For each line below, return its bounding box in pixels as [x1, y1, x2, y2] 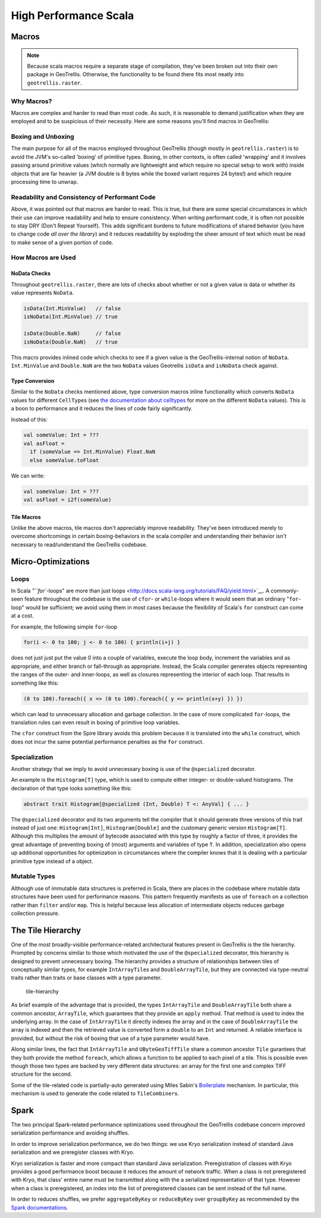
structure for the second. [11, 1070, 73, 1078]
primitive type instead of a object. [11, 857, 93, 864]
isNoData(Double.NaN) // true [23, 338, 118, 345]
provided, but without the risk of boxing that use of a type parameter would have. [11, 1035, 210, 1042]
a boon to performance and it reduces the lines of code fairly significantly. [11, 405, 193, 412]
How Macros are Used [11, 254, 77, 262]
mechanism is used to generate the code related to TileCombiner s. [11, 1090, 180, 1097]
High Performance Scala [11, 9, 134, 22]
